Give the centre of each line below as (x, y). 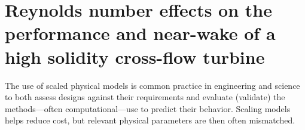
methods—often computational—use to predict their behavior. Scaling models (148, 108)
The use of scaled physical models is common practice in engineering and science (152, 85)
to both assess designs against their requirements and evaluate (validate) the (145, 97)
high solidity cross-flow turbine (135, 56)
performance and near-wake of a (140, 33)
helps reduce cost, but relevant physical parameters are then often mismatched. (150, 120)
